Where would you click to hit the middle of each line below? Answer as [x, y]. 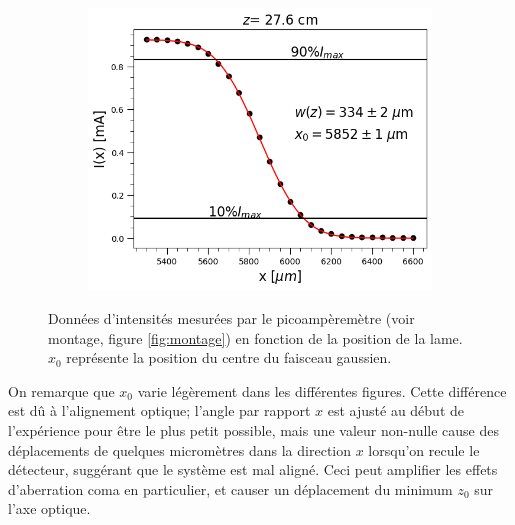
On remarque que [61, 390]
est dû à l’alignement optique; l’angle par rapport [159, 410]
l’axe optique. [49, 508]
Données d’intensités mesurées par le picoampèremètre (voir [231, 318]
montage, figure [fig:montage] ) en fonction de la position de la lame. [255, 337]
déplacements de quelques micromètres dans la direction [179, 449]
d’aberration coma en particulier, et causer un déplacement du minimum [230, 488]
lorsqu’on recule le [424, 449]
